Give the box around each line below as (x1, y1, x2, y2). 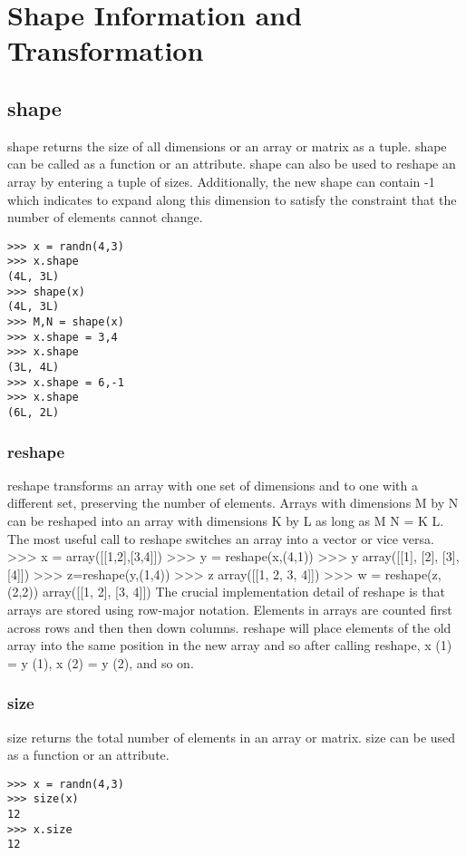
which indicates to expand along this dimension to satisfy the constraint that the (7, 189, 457, 209)
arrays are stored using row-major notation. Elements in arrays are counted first (7, 599, 452, 618)
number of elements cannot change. (7, 208, 203, 227)
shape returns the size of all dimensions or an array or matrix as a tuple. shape (7, 136, 447, 155)
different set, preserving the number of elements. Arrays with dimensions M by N (7, 493, 459, 512)
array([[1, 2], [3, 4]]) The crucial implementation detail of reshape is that (42, 582, 445, 601)
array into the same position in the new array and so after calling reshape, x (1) (7, 636, 452, 655)
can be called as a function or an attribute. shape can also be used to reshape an (7, 154, 456, 173)
